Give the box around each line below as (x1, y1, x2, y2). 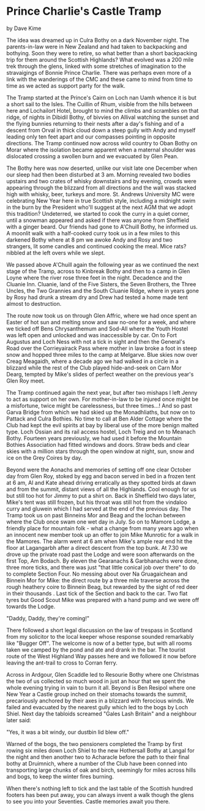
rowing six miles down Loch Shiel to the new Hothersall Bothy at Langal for (6, 747, 195, 754)
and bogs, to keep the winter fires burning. (6, 772, 114, 780)
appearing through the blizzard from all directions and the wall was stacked (6, 184, 197, 191)
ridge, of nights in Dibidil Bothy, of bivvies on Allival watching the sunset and (6, 113, 199, 121)
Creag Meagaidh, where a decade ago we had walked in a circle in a (6, 357, 179, 365)
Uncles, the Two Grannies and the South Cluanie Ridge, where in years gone (6, 287, 199, 294)
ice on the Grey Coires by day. (6, 454, 83, 461)
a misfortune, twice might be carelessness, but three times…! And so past (6, 402, 192, 409)
